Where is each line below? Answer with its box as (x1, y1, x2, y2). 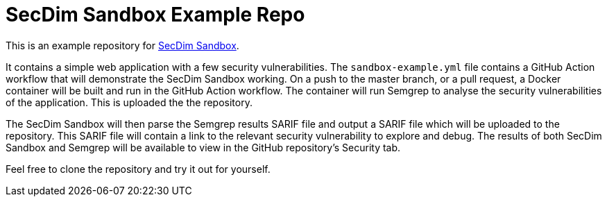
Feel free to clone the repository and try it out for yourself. (6, 162, 271, 175)
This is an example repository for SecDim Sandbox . (6, 39, 239, 51)
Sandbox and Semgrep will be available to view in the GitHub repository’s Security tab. (6, 141, 401, 153)
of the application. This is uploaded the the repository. (6, 96, 253, 108)
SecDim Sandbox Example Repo (6, 3, 305, 26)
